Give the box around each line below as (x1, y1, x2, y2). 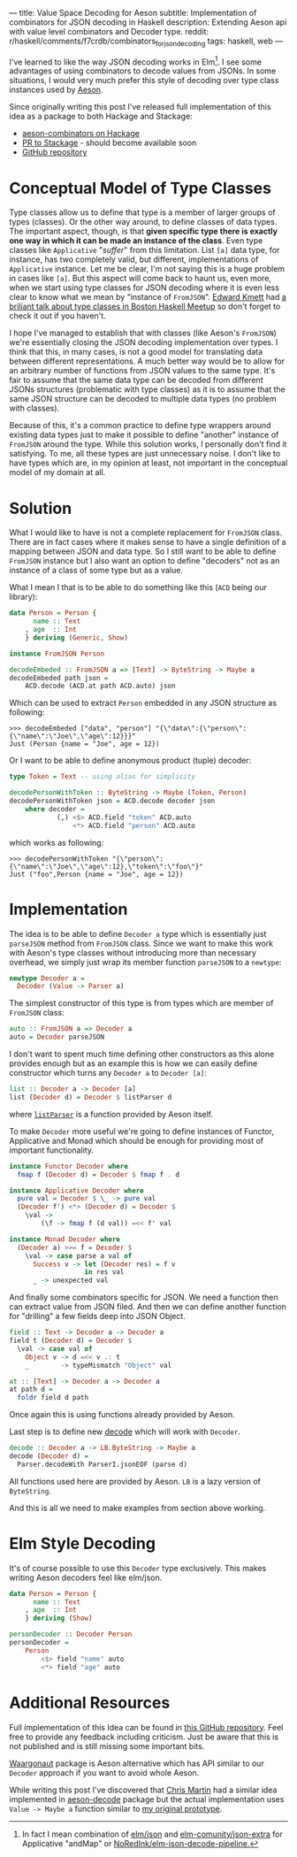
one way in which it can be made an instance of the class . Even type (9, 235, 263, 246)
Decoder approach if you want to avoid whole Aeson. (9, 1767, 200, 1777)
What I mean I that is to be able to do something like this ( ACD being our (9, 582, 267, 593)
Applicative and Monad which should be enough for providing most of (9, 1135, 263, 1146)
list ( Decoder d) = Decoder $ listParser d (9, 1093, 172, 1101)
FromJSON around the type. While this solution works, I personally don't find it (9, 439, 287, 449)
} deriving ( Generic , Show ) (25, 633, 128, 642)
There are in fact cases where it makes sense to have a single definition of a (9, 537, 286, 548)
